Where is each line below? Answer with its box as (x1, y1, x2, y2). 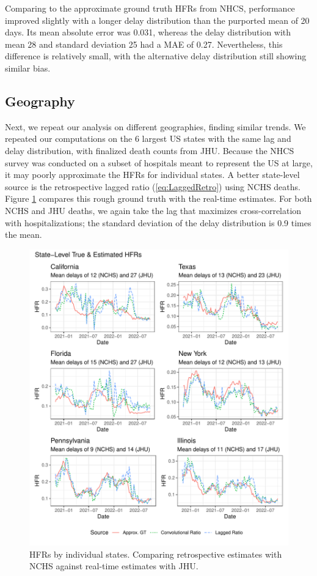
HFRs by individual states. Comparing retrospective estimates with (29, 547, 282, 560)
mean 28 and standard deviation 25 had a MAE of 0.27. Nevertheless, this (5, 37, 283, 50)
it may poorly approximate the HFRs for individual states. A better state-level (5, 168, 300, 181)
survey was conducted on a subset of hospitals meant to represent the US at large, (5, 156, 313, 169)
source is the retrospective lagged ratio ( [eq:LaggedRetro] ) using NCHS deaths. (5, 180, 301, 193)
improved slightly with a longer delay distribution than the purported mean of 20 (5, 13, 310, 26)
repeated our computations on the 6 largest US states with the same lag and (5, 132, 291, 145)
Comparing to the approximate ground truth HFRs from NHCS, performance (5, 2, 295, 14)
